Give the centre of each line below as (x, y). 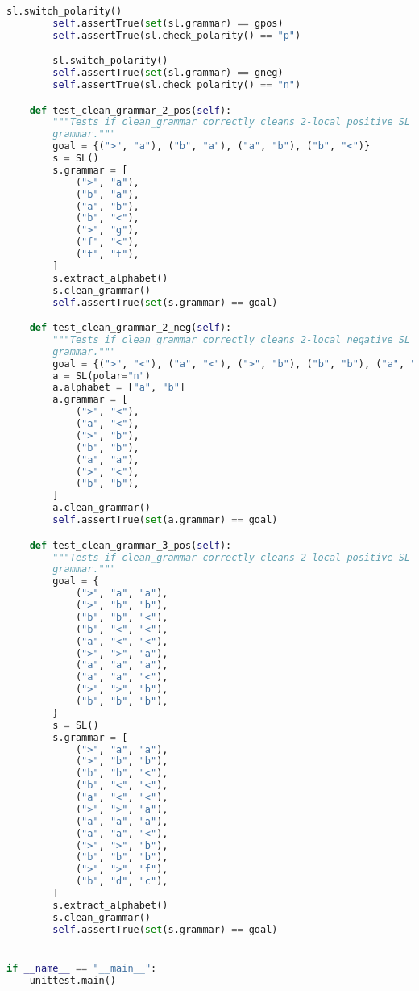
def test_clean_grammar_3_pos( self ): (131, 545)
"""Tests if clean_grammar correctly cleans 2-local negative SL (232, 339)
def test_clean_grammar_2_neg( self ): (131, 328)
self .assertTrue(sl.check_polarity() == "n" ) (177, 85)
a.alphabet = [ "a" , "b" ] (119, 388)
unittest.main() (73, 980)
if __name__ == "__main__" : (82, 968)
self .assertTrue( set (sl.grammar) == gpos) (168, 23)
